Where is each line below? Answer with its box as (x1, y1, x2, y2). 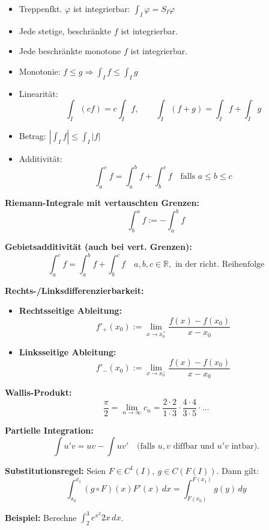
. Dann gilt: (216, 464, 259, 476)
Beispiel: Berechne (5, 511, 77, 523)
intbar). (231, 441, 260, 450)
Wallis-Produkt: (5, 386, 72, 399)
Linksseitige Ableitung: (19, 346, 116, 358)
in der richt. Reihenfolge (175, 260, 265, 269)
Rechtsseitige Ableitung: (19, 304, 122, 317)
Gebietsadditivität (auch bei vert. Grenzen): (5, 240, 192, 252)
